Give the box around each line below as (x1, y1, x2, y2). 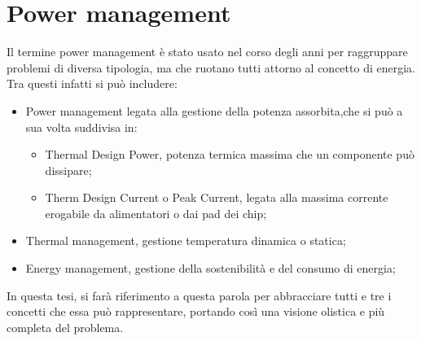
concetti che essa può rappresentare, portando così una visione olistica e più (7, 303, 385, 320)
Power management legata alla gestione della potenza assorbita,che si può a (25, 102, 403, 119)
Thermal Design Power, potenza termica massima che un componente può (45, 146, 414, 163)
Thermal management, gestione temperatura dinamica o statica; (25, 232, 346, 249)
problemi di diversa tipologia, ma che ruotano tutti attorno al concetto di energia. (7, 59, 415, 76)
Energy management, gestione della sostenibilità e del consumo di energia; (25, 260, 396, 277)
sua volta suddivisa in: (25, 118, 138, 135)
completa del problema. (7, 318, 124, 335)
